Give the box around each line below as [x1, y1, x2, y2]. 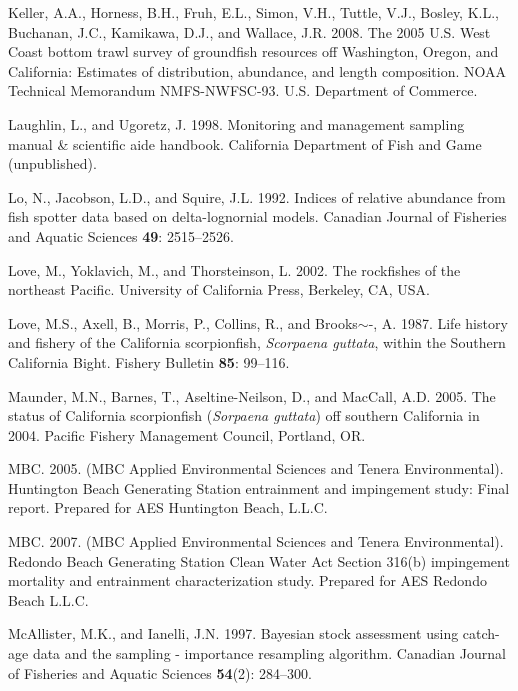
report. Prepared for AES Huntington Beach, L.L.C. [8, 497, 328, 518]
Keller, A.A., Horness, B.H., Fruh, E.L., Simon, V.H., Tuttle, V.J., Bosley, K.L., [8, 2, 499, 22]
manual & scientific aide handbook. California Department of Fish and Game [8, 133, 482, 154]
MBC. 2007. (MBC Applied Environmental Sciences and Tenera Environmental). [8, 531, 504, 552]
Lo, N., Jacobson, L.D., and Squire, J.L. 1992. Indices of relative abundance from [8, 186, 506, 207]
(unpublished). [8, 153, 97, 174]
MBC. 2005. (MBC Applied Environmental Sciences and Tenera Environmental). [8, 458, 504, 479]
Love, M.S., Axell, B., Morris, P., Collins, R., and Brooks [8, 312, 358, 333]
